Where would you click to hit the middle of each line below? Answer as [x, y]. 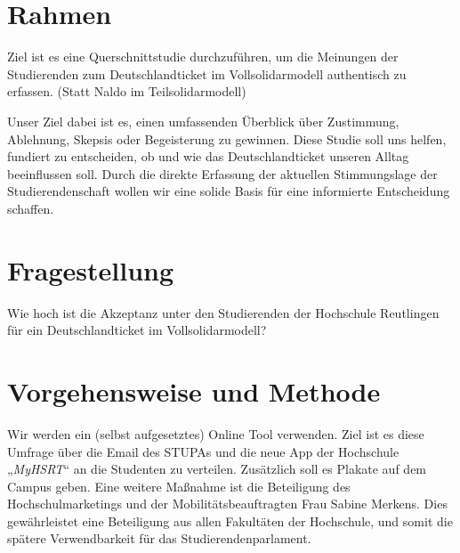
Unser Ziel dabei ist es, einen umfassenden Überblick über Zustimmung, [203, 121]
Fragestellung [91, 269]
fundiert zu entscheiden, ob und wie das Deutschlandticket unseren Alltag [208, 156]
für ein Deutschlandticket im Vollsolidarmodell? [137, 330]
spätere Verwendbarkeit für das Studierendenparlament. [159, 538]
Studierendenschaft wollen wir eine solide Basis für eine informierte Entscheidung [229, 191]
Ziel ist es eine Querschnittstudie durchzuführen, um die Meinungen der [203, 57]
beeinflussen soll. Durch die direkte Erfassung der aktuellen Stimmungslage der [222, 173]
